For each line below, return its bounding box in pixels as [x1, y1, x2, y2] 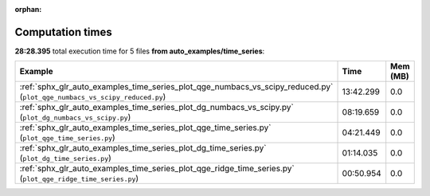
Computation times [14, 25, 112, 39]
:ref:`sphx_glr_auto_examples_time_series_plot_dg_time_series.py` [19, 143, 267, 154]
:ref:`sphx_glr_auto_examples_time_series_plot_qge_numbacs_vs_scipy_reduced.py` [19, 81, 334, 92]
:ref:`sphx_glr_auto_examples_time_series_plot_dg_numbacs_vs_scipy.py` [19, 102, 294, 113]
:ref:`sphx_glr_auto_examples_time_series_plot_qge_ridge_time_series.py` [19, 163, 295, 174]
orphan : [14, 5, 42, 14]
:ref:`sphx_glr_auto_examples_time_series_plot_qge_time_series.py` [19, 122, 272, 133]
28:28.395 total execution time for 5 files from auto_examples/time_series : [14, 46, 265, 56]
